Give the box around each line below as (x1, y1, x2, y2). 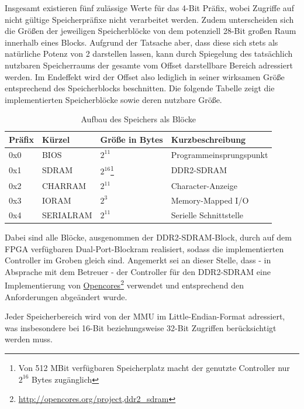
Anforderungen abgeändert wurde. (5, 290, 127, 303)
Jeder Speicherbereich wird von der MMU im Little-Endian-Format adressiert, (5, 310, 285, 322)
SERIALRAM (42, 208, 92, 221)
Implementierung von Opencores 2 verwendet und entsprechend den (5, 277, 244, 291)
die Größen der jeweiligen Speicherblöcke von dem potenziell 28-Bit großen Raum (5, 25, 296, 37)
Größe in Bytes (100, 133, 163, 145)
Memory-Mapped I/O (171, 194, 249, 206)
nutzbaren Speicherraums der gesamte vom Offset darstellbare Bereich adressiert (5, 59, 293, 71)
